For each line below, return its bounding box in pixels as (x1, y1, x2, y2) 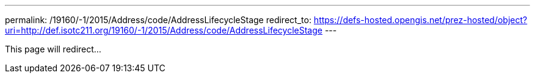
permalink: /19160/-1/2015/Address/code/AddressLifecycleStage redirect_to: (5, 15, 311, 25)
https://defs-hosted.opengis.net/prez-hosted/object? (313, 15, 528, 25)
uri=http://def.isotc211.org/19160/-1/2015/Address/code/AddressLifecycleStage (5, 25, 322, 35)
